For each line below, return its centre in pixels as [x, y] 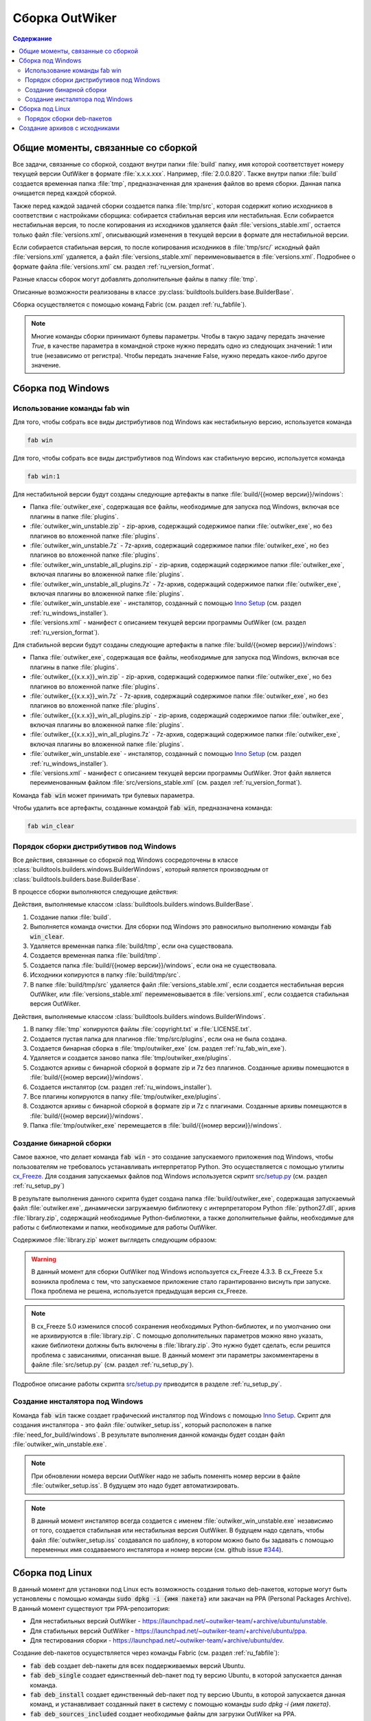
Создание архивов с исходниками [69, 128]
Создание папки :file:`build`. [70, 917]
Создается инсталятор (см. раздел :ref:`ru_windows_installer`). [121, 1087]
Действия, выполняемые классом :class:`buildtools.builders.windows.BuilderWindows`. [139, 1016]
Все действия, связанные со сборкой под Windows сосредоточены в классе [125, 860]
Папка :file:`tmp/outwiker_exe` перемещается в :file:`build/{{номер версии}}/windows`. [156, 1126]
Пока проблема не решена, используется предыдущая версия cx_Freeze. [139, 1291]
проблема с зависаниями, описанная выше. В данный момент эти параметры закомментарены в [175, 1355]
